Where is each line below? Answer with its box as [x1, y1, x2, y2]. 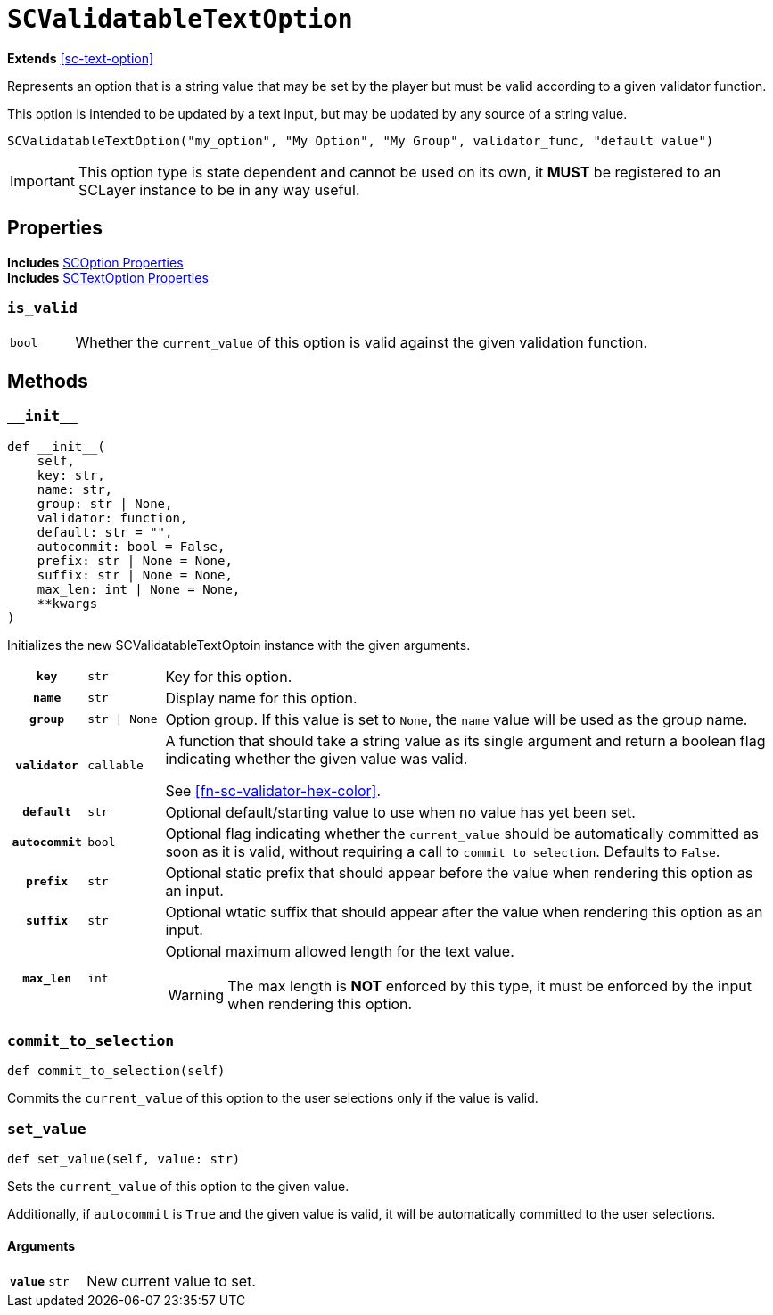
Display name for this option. [165, 688, 358, 707]
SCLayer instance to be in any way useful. [78, 180, 360, 199]
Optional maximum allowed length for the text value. [165, 941, 514, 960]
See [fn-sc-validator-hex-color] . [165, 781, 381, 800]
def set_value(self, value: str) [7, 1152, 241, 1167]
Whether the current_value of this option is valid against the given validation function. [75, 333, 648, 352]
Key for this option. [165, 667, 292, 686]
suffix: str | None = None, [37, 567, 233, 582]
